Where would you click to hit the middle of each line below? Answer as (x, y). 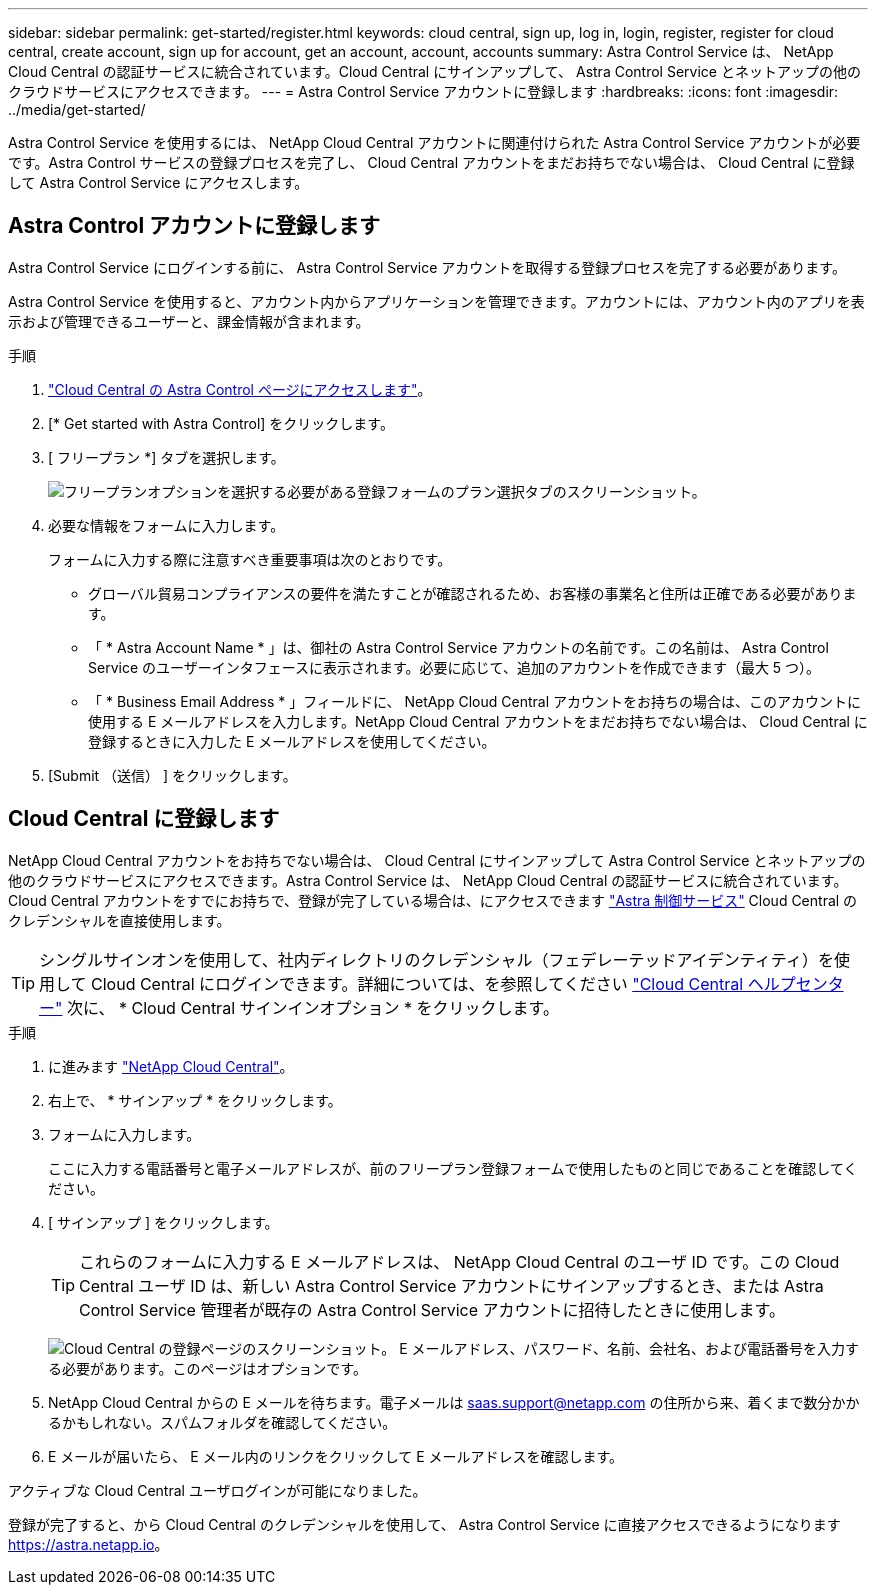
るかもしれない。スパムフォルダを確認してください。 (222, 1422)
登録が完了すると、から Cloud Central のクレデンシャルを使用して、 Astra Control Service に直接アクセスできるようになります (424, 1524)
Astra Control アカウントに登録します (194, 226)
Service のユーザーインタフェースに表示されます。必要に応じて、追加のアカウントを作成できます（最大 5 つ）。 (454, 667)
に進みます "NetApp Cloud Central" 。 (171, 1066)
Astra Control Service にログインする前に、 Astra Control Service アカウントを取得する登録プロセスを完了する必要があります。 (427, 267)
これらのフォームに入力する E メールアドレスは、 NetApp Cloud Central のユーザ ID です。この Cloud (459, 1261)
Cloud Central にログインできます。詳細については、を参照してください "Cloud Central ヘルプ (443, 983)
